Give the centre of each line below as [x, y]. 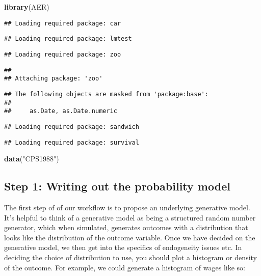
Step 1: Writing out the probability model [117, 186]
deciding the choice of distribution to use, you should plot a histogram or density [130, 257]
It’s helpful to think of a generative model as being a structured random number [130, 217]
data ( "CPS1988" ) [32, 159]
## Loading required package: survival [72, 142]
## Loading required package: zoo [63, 54]
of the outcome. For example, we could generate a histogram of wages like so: [125, 267]
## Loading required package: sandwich [72, 127]
